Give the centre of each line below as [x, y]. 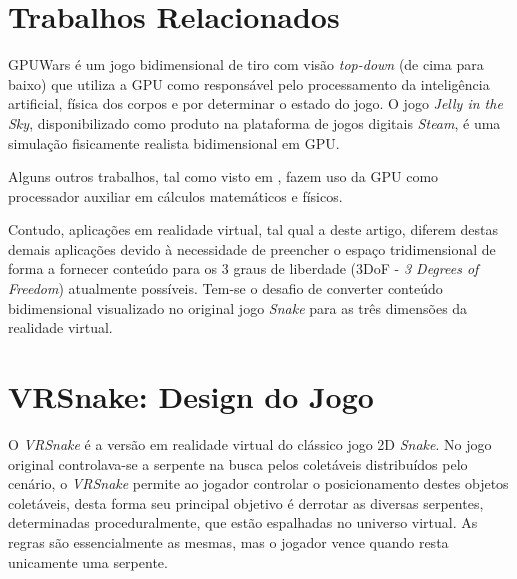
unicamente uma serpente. [88, 561]
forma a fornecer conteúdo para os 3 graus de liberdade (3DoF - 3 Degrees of [243, 268]
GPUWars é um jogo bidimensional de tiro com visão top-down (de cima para [246, 64]
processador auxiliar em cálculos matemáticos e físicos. [175, 195]
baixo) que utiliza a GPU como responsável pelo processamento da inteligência [249, 83]
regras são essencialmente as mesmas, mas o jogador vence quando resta [228, 541]
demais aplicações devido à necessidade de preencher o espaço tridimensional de [252, 248]
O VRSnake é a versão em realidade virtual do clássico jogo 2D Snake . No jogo [250, 443]
